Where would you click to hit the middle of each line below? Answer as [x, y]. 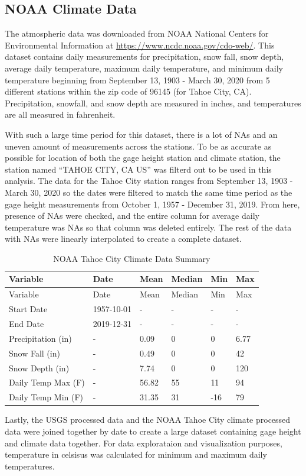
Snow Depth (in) [39, 367]
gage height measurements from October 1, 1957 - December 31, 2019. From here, [152, 204]
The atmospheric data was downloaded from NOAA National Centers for [137, 33]
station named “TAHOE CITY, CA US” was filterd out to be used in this [138, 169]
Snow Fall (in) [34, 353]
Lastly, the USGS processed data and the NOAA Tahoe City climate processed [148, 420]
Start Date [28, 309]
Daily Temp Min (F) [46, 397]
